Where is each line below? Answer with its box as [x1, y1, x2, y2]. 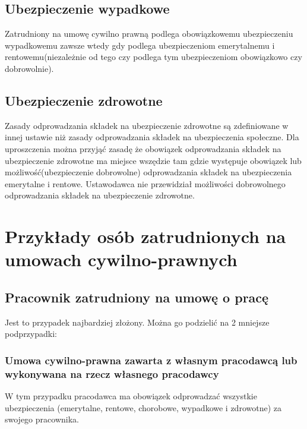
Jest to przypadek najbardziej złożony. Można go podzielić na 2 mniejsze [5, 316, 270, 328]
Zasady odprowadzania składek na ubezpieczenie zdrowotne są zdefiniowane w [5, 119, 289, 131]
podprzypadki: [5, 327, 57, 340]
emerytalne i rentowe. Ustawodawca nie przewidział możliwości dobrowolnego [5, 177, 286, 190]
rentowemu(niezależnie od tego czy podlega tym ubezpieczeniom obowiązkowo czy [5, 51, 302, 63]
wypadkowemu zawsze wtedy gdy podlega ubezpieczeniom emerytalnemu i [5, 39, 275, 51]
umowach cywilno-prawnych [5, 247, 238, 272]
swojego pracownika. [5, 413, 79, 425]
